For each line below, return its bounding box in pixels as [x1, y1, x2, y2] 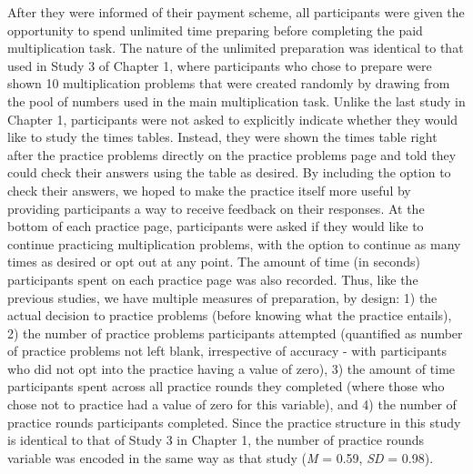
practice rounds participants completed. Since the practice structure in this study [7, 412, 461, 431]
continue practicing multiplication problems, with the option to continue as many [7, 234, 461, 253]
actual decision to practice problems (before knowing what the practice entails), [7, 306, 452, 325]
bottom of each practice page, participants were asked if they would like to [7, 217, 424, 236]
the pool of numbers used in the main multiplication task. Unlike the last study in [7, 91, 466, 110]
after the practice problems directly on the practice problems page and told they [7, 145, 457, 164]
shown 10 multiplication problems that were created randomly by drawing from [7, 74, 450, 93]
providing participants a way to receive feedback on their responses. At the [7, 198, 425, 217]
